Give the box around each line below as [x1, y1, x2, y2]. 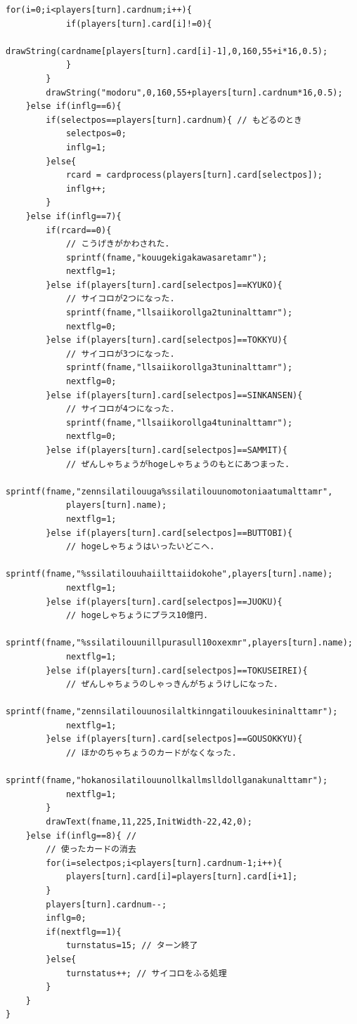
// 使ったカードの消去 [46, 844, 136, 855]
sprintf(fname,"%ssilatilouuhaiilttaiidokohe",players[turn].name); [6, 569, 333, 579]
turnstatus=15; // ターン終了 [65, 940, 198, 951]
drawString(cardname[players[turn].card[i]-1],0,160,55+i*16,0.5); [6, 46, 328, 56]
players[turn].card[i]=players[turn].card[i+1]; [65, 872, 298, 882]
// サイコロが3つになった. [65, 348, 175, 359]
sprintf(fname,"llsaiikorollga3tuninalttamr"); [65, 362, 293, 373]
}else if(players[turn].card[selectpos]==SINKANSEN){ [46, 390, 303, 400]
